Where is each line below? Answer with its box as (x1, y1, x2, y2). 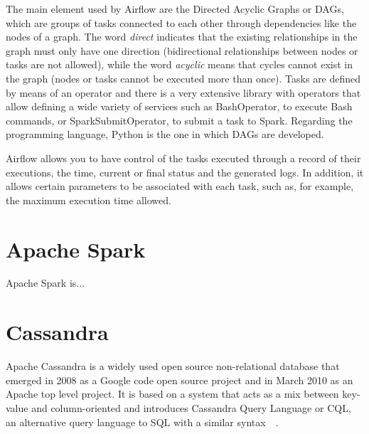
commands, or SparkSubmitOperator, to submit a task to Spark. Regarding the (6, 112, 353, 127)
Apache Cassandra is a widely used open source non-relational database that (6, 359, 340, 374)
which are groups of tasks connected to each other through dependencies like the (6, 15, 357, 30)
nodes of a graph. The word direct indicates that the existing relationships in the (6, 29, 358, 44)
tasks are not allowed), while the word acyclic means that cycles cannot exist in (6, 57, 353, 72)
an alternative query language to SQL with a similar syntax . (6, 414, 279, 429)
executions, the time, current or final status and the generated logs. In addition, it (6, 164, 364, 179)
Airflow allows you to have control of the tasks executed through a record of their (6, 150, 361, 165)
